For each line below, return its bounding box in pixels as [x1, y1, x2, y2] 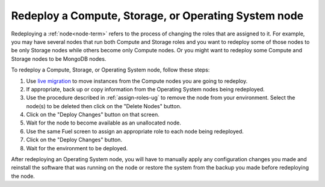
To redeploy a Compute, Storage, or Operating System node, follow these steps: [11, 66, 210, 73]
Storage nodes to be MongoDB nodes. [11, 55, 107, 63]
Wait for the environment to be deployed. [26, 144, 128, 152]
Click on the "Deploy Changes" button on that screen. [26, 111, 159, 118]
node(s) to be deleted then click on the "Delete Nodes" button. [26, 102, 182, 109]
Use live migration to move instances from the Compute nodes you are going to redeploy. [26, 77, 248, 84]
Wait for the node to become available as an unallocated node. [26, 119, 182, 126]
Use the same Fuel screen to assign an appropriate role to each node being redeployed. [26, 127, 244, 135]
